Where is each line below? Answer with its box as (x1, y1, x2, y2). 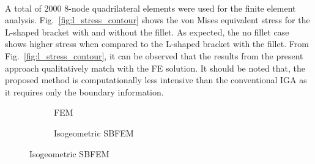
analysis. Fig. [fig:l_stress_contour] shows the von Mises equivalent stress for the (5, 13, 310, 26)
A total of (5, 1, 42, 14)
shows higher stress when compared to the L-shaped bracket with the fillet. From (5, 37, 309, 50)
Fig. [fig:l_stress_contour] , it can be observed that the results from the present (5, 49, 303, 62)
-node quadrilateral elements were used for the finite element (69, 1, 296, 14)
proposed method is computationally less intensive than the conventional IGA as (5, 73, 307, 86)
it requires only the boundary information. (5, 85, 164, 98)
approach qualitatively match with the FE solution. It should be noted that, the (5, 61, 306, 74)
